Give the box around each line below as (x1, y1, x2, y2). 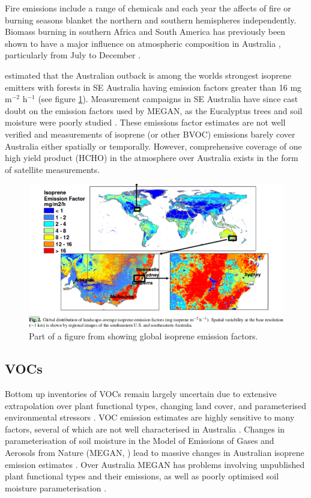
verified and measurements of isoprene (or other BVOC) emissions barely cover (5, 127, 295, 140)
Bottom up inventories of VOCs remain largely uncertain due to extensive (5, 387, 277, 399)
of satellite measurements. (5, 163, 100, 175)
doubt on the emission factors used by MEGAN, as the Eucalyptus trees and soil (5, 104, 303, 117)
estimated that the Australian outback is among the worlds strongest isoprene (5, 68, 292, 81)
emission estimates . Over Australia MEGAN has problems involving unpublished (5, 458, 305, 470)
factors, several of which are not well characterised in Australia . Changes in (5, 422, 285, 435)
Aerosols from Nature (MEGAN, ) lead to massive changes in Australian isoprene (5, 446, 304, 458)
